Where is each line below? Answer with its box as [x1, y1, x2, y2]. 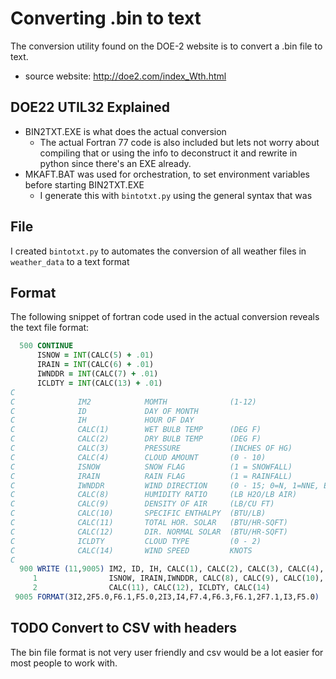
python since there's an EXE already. [39, 157, 192, 169]
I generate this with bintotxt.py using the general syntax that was [39, 189, 313, 201]
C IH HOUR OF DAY [10, 415, 195, 426]
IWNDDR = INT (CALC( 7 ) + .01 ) [36, 369, 159, 379]
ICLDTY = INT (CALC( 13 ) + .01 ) [36, 378, 163, 388]
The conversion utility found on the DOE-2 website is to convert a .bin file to [10, 40, 323, 52]
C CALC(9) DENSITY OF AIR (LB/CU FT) [10, 499, 275, 509]
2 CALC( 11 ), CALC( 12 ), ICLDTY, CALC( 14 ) [32, 583, 271, 593]
